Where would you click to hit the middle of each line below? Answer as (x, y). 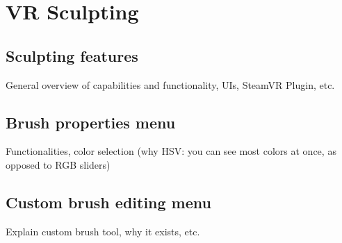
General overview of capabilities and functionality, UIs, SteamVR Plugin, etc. (170, 84)
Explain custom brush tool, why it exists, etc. (103, 231)
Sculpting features (72, 55)
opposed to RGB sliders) (58, 164)
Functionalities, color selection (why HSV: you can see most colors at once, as (171, 151)
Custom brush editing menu (108, 202)
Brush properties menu (91, 122)
